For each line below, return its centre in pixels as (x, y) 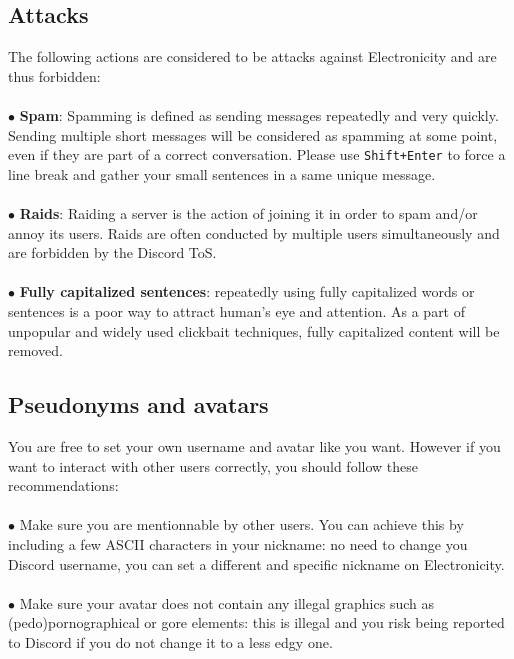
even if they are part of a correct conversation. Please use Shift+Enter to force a (257, 154)
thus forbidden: (54, 75)
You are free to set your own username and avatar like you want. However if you (254, 445)
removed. (35, 350)
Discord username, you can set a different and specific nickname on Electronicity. (256, 563)
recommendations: (63, 485)
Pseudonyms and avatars (138, 404)
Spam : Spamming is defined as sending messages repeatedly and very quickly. (259, 114)
